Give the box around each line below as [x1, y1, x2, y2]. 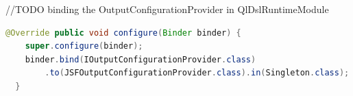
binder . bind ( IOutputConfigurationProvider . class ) [25, 54, 256, 64]
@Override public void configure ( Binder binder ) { [5, 27, 241, 38]
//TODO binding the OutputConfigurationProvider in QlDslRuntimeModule [5, 2, 329, 16]
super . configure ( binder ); [25, 41, 143, 51]
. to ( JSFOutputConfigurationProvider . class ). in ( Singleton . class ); [45, 68, 350, 78]
